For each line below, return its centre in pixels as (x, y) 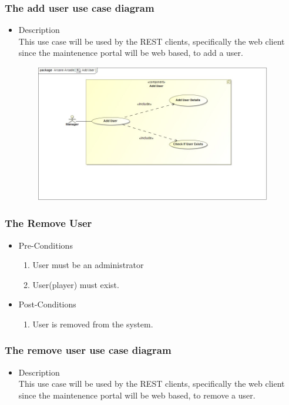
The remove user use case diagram (88, 350)
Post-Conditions (47, 304)
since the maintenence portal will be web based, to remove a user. (137, 395)
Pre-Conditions (46, 245)
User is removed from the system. (93, 324)
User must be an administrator (88, 265)
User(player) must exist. (76, 284)
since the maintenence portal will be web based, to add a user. (131, 53)
